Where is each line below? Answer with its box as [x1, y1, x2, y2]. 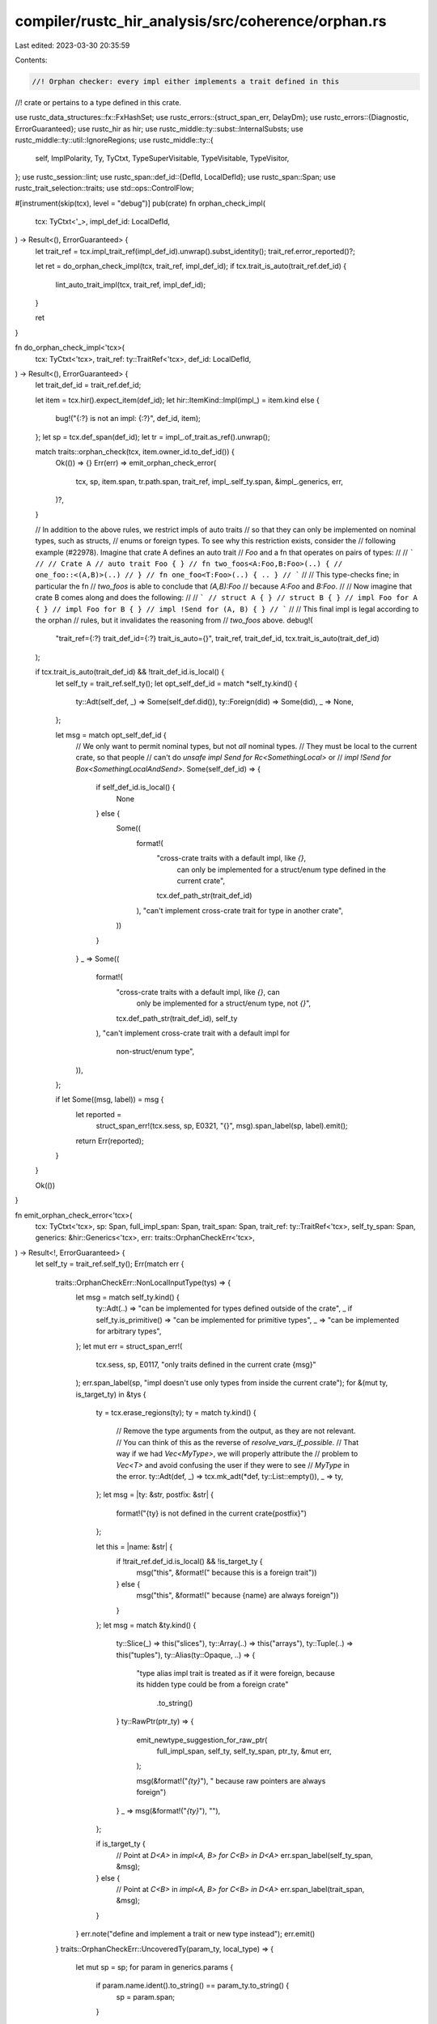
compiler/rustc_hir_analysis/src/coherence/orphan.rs [15, 12, 387, 30]
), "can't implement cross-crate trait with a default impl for [95, 1028, 291, 1038]
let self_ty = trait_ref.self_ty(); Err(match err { [35, 1259, 185, 1269]
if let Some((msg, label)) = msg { [55, 1095, 164, 1104]
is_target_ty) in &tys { [75, 1389, 146, 1399]
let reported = [75, 1109, 122, 1119]
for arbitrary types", [95, 1326, 162, 1336]
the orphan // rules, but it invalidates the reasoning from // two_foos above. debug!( [35, 615, 313, 625]
